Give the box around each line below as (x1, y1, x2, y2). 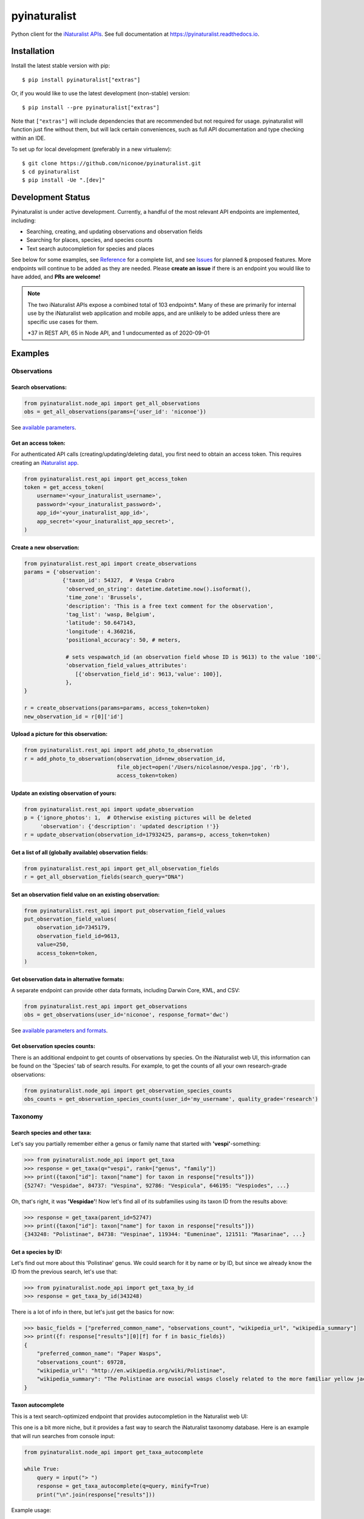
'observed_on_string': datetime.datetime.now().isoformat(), (66, 585, 252, 592)
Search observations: (11, 383, 67, 391)
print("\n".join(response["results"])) (36, 1491, 156, 1498)
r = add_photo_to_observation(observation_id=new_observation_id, (24, 755, 226, 762)
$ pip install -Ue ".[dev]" (22, 177, 106, 183)
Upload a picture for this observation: (11, 730, 108, 738)
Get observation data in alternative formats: (11, 975, 124, 982)
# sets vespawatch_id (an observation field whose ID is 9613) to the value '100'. (66, 653, 322, 660)
